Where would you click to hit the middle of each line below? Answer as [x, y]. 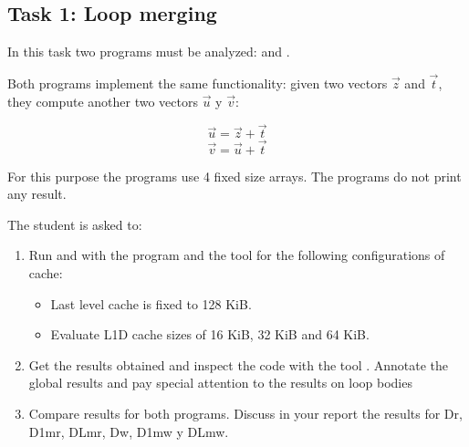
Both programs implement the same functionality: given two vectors [198, 83]
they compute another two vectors [103, 101]
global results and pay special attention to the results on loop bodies [220, 383]
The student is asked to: [75, 224]
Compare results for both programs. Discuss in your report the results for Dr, [245, 413]
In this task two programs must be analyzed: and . [149, 52]
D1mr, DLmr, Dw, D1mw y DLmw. [129, 431]
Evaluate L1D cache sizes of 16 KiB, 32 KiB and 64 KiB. [210, 334]
